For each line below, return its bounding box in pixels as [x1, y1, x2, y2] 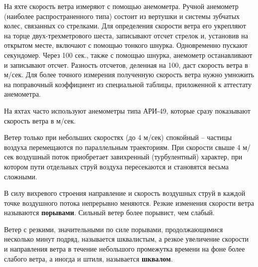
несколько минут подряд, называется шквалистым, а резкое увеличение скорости [4, 234, 249, 244]
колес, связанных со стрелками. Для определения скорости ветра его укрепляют [4, 20, 246, 31]
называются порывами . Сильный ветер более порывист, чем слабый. [4, 207, 215, 218]
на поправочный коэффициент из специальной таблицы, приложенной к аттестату [4, 79, 252, 89]
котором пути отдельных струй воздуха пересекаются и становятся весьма [4, 161, 229, 171]
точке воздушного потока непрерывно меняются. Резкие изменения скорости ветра [4, 197, 255, 208]
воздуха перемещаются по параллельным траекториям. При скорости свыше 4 [4, 141, 241, 152]
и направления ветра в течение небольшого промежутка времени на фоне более [4, 244, 245, 254]
